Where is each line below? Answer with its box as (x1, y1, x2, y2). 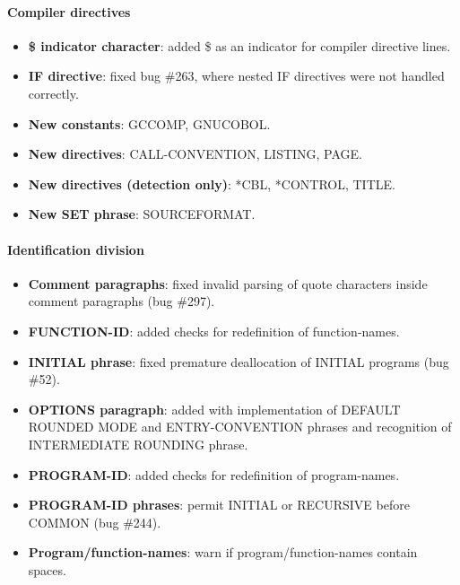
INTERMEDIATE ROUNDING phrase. (28, 434, 248, 453)
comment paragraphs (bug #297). (28, 292, 215, 310)
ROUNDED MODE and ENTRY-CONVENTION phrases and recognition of (28, 417, 452, 436)
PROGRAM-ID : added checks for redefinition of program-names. (28, 465, 400, 484)
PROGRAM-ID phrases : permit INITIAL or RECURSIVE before (28, 495, 410, 514)
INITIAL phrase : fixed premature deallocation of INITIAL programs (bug (28, 352, 449, 371)
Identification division (7, 240, 144, 258)
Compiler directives (7, 2, 131, 21)
